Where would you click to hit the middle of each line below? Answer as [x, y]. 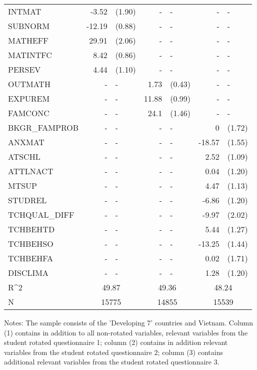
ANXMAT [26, 142]
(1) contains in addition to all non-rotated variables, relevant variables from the [126, 332]
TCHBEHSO [31, 244]
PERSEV [24, 69]
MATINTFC [30, 55]
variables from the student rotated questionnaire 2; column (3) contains [113, 352]
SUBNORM [29, 26]
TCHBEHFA [31, 258]
